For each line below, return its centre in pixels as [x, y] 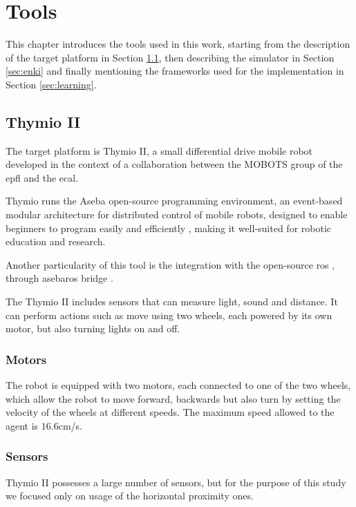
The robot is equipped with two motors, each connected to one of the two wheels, [178, 385]
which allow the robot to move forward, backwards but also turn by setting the [173, 398]
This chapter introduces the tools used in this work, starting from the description [178, 44]
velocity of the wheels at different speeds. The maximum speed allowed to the [170, 412]
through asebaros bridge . [59, 278]
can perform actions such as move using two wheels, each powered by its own [169, 315]
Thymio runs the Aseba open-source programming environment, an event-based [174, 201]
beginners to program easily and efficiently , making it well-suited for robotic [168, 228]
